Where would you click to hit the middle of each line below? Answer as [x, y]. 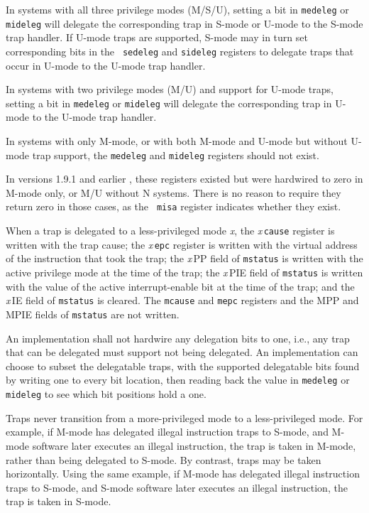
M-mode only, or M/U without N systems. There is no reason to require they [174, 192]
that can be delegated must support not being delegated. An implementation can [182, 352]
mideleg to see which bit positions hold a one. [106, 394]
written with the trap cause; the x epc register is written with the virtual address [182, 244]
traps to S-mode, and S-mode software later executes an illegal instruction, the [177, 487]
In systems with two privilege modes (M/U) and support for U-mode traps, [170, 89]
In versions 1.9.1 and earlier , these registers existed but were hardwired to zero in [184, 179]
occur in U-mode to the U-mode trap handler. [106, 65]
